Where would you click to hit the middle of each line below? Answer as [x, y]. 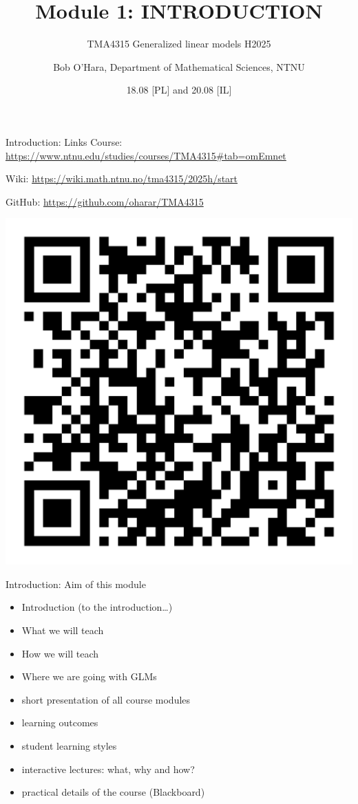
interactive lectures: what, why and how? [108, 769]
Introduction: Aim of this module [76, 584]
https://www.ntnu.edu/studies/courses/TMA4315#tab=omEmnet [146, 155]
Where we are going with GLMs [89, 676]
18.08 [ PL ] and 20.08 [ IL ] [179, 90]
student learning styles [69, 746]
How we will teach [60, 653]
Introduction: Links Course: [64, 141]
